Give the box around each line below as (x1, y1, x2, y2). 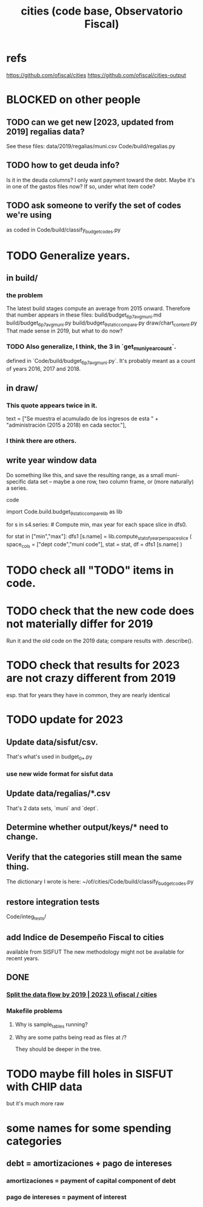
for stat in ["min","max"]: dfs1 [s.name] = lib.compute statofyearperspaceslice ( (6, 533, 192, 542)
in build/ (6, 272, 38, 283)
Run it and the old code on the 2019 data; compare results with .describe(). (6, 637, 193, 645)
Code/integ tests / (6, 913, 47, 922)
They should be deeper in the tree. (15, 1045, 102, 1053)
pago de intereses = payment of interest (6, 1192, 127, 1201)
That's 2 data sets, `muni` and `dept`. (6, 804, 99, 812)
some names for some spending (6, 1121, 171, 1135)
